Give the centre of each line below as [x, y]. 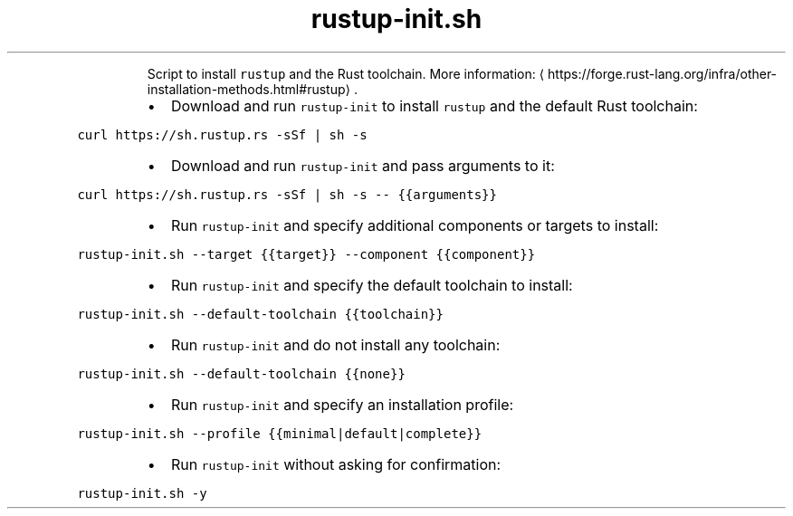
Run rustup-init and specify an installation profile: [342, 404]
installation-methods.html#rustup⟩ [248, 89]
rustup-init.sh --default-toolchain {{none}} [241, 373]
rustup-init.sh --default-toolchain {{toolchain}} [260, 314]
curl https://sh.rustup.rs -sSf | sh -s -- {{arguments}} [287, 194]
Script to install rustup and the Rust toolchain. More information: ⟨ [346, 73]
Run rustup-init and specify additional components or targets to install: [415, 225]
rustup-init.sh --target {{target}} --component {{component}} [306, 254]
